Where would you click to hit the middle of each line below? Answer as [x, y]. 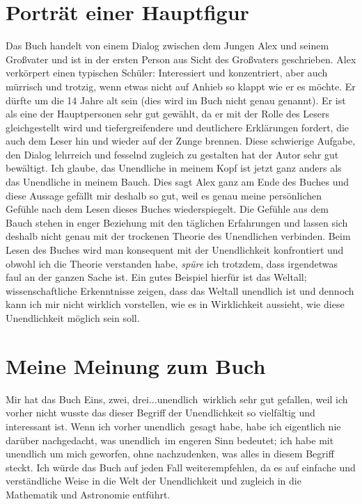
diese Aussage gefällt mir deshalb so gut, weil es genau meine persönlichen [164, 195]
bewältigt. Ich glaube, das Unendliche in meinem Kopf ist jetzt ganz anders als [174, 168]
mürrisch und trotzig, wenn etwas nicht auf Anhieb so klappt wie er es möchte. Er [181, 86]
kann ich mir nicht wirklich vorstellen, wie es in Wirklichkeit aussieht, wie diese [175, 304]
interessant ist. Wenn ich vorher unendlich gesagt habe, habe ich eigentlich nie [173, 426]
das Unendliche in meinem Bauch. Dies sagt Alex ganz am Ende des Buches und [178, 182]
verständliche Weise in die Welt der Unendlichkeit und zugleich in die [154, 481]
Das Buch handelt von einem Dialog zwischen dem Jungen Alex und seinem [167, 46]
